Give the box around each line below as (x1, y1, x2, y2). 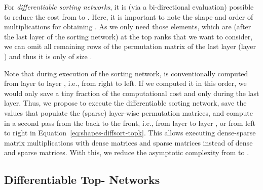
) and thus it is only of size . (4, 51, 92, 61)
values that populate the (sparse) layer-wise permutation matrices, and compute (4, 107, 253, 118)
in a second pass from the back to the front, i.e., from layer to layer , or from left (4, 117, 255, 128)
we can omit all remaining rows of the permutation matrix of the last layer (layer (4, 41, 256, 52)
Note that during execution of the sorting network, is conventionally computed (4, 68, 248, 78)
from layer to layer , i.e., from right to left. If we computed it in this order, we (4, 78, 247, 88)
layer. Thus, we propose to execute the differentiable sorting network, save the (4, 98, 247, 108)
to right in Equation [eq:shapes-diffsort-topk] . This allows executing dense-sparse (4, 127, 256, 138)
